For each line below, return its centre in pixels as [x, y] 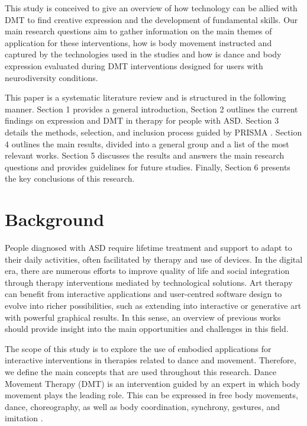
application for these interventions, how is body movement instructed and [138, 42]
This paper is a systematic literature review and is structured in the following [146, 97]
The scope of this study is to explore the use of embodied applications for [138, 348]
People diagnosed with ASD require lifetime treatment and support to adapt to [148, 248]
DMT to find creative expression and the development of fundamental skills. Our [151, 19]
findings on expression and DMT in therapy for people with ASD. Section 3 [142, 120]
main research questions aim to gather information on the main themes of [138, 31]
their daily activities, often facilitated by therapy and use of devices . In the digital [154, 259]
